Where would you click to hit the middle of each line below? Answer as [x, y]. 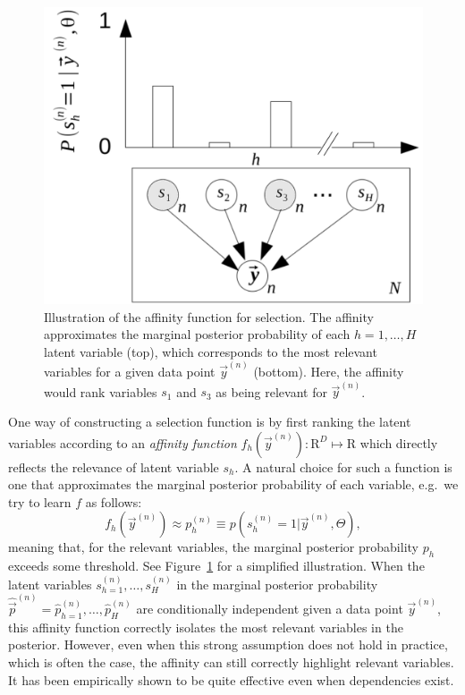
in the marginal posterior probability [277, 584]
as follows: [114, 501]
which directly [399, 442]
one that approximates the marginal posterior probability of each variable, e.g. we [233, 484]
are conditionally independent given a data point [270, 608]
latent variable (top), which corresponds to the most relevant [211, 351]
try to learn [40, 501]
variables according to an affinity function [123, 442]
